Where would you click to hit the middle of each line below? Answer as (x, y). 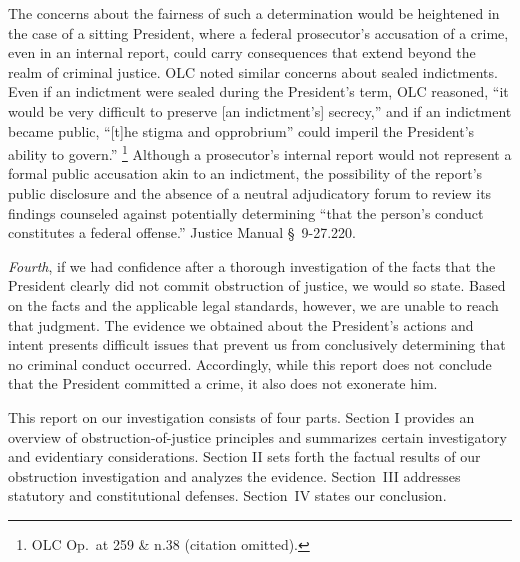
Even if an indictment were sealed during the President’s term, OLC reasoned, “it (258, 91)
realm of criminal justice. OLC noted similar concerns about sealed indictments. (253, 71)
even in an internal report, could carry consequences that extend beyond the (242, 52)
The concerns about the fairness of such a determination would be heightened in (254, 13)
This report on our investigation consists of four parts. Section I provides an (241, 416)
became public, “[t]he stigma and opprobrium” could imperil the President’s (241, 130)
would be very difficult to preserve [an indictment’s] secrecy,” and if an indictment (260, 110)
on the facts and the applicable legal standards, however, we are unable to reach (253, 304)
